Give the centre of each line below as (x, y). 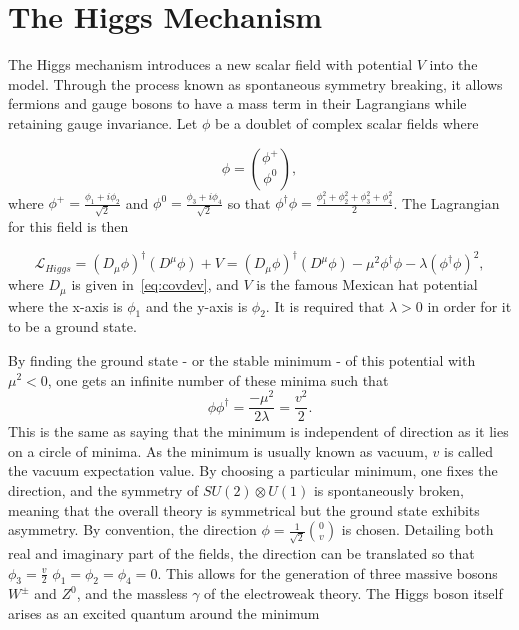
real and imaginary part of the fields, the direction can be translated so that (241, 552)
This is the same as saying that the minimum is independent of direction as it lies (258, 431)
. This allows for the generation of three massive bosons (327, 572)
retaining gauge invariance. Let (103, 122)
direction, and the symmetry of (103, 490)
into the (453, 64)
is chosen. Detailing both (417, 529)
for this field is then (68, 226)
